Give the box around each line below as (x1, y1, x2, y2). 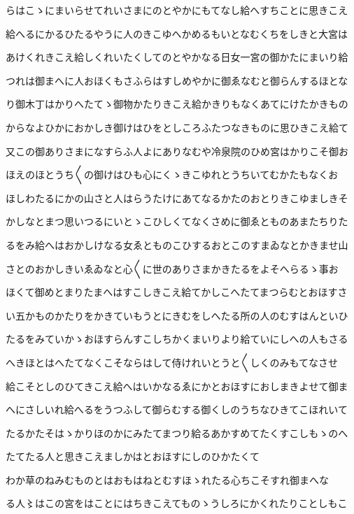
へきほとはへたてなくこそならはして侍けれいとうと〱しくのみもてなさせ (6, 355, 339, 369)
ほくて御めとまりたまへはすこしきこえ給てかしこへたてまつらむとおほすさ (6, 285, 348, 299)
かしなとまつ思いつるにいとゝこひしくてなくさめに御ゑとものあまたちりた (6, 214, 348, 229)
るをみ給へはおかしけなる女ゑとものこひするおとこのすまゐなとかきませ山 (6, 237, 348, 252)
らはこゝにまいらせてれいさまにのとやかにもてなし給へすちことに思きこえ (6, 3, 348, 17)
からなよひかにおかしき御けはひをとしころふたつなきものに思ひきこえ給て (6, 120, 348, 134)
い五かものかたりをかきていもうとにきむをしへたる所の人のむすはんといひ (6, 308, 348, 322)
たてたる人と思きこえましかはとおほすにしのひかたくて (6, 449, 260, 464)
